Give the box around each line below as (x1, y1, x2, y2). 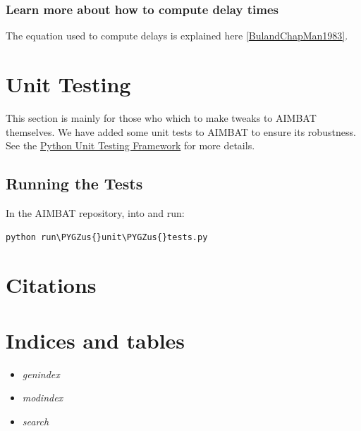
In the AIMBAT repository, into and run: (6, 205, 185, 220)
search (22, 413, 49, 428)
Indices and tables (6, 325, 185, 354)
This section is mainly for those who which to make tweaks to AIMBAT (6, 110, 317, 125)
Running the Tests (6, 173, 143, 194)
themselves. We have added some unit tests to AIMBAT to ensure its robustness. (6, 124, 356, 139)
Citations (6, 270, 97, 299)
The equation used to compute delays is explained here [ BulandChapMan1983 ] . (6, 28, 348, 43)
